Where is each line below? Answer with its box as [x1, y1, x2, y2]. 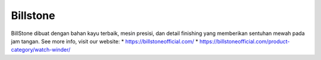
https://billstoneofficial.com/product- [199, 37, 290, 45]
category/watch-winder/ [11, 46, 71, 53]
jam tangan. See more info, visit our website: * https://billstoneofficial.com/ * [11, 37, 199, 45]
